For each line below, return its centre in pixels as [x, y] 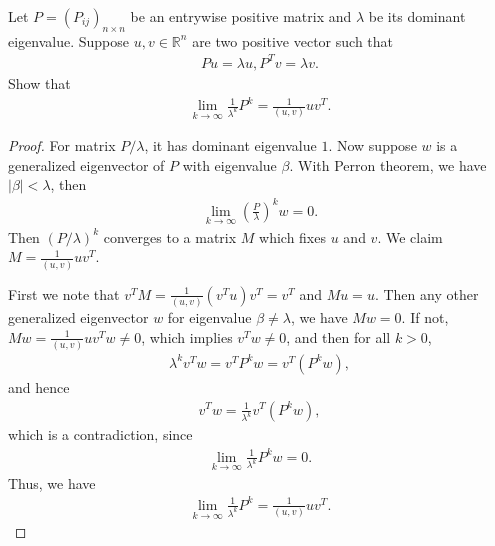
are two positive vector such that [293, 40]
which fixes [292, 236]
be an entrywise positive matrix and [241, 16]
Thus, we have [52, 482]
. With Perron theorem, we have [388, 164]
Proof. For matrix [62, 145]
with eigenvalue [229, 164]
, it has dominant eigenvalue [230, 145]
